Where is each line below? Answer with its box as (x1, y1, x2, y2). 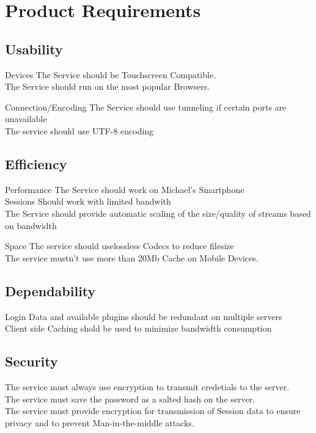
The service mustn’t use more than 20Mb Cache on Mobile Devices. (5, 251, 259, 264)
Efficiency (5, 154, 67, 173)
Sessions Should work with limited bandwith (5, 195, 171, 208)
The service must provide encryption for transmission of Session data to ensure (5, 404, 301, 417)
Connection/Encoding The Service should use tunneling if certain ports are (5, 100, 287, 113)
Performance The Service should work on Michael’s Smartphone (5, 183, 244, 195)
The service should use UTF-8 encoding (5, 124, 154, 137)
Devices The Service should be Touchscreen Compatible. (5, 68, 216, 81)
